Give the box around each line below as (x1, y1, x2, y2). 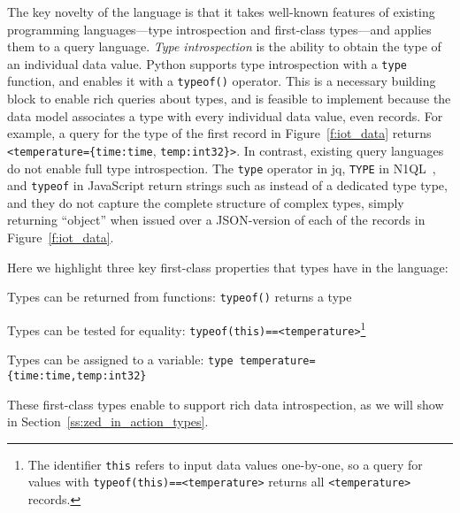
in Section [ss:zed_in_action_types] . (7, 412, 209, 431)
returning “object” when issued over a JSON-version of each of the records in (7, 211, 425, 229)
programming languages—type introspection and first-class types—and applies (7, 19, 432, 38)
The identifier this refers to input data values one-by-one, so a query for (27, 455, 423, 473)
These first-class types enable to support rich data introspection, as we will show (7, 394, 444, 413)
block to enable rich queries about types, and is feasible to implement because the (7, 89, 451, 108)
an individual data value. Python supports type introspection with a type (7, 54, 407, 73)
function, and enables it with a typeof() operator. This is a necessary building (7, 72, 436, 90)
